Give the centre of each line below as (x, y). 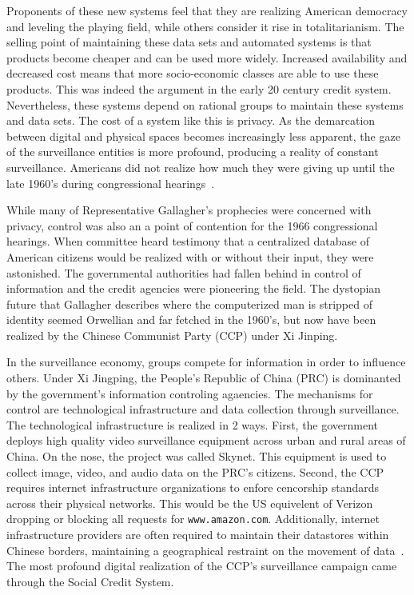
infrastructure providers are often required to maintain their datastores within (198, 535)
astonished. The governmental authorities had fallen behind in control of (184, 272)
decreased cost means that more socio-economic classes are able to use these (193, 73)
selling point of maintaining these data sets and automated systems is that (189, 42)
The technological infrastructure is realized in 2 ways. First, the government (193, 424)
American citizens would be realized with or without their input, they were (190, 256)
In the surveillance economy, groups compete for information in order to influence (206, 362)
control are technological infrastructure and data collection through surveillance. (203, 409)
